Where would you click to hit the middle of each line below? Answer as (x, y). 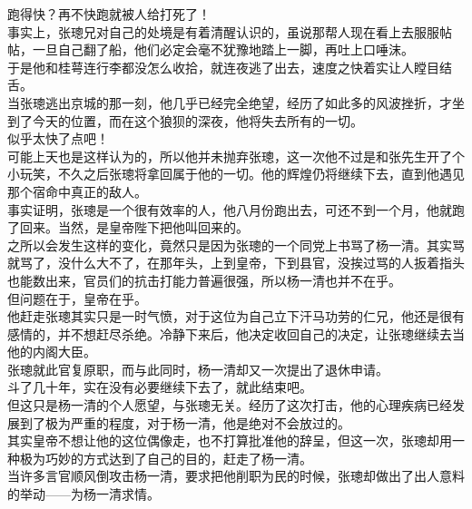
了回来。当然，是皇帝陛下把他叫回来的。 (128, 227)
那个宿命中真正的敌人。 (77, 191)
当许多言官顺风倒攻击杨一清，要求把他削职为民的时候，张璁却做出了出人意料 (236, 476)
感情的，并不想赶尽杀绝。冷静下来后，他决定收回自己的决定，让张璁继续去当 (236, 333)
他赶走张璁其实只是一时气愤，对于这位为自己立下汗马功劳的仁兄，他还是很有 (236, 316)
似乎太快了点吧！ (58, 138)
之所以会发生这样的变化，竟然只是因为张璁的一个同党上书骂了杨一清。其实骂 (236, 245)
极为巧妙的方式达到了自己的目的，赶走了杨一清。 (166, 458)
